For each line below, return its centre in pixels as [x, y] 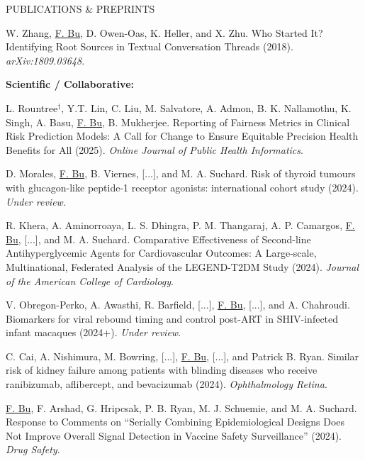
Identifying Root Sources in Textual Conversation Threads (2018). [150, 46]
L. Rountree [32, 107]
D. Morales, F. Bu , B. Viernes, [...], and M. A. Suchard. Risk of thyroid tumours [181, 173]
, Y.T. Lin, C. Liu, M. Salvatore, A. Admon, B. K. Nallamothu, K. [206, 107]
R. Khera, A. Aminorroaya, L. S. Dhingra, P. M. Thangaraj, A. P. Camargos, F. [180, 225]
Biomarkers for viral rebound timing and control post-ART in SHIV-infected [172, 318]
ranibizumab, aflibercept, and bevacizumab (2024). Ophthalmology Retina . [167, 384]
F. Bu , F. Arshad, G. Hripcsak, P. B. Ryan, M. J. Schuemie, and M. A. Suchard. [181, 407]
